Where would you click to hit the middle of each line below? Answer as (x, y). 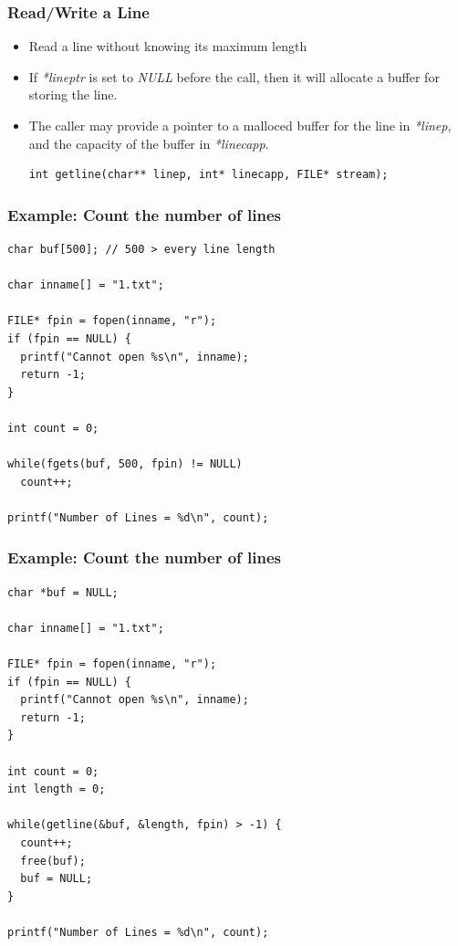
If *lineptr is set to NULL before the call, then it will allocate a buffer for (234, 76)
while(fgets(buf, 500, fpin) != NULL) (125, 464)
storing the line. (73, 95)
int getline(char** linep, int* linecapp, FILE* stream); (208, 175)
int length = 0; (57, 789)
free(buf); (53, 861)
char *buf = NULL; (63, 592)
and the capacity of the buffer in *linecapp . (149, 143)
